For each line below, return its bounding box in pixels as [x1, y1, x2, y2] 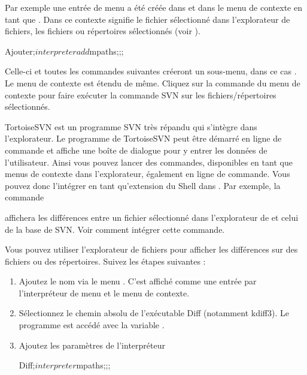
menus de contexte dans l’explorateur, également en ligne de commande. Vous [5, 167, 290, 180]
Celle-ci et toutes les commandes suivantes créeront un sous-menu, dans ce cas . [5, 65, 297, 77]
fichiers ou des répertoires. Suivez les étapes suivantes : [5, 254, 206, 267]
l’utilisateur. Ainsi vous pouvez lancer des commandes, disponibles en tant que [5, 155, 293, 168]
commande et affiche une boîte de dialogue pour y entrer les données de [5, 143, 268, 156]
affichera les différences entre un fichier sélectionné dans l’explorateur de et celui [5, 211, 299, 223]
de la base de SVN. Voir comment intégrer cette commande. [5, 223, 225, 235]
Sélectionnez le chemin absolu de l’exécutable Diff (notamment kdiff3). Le [19, 307, 289, 319]
